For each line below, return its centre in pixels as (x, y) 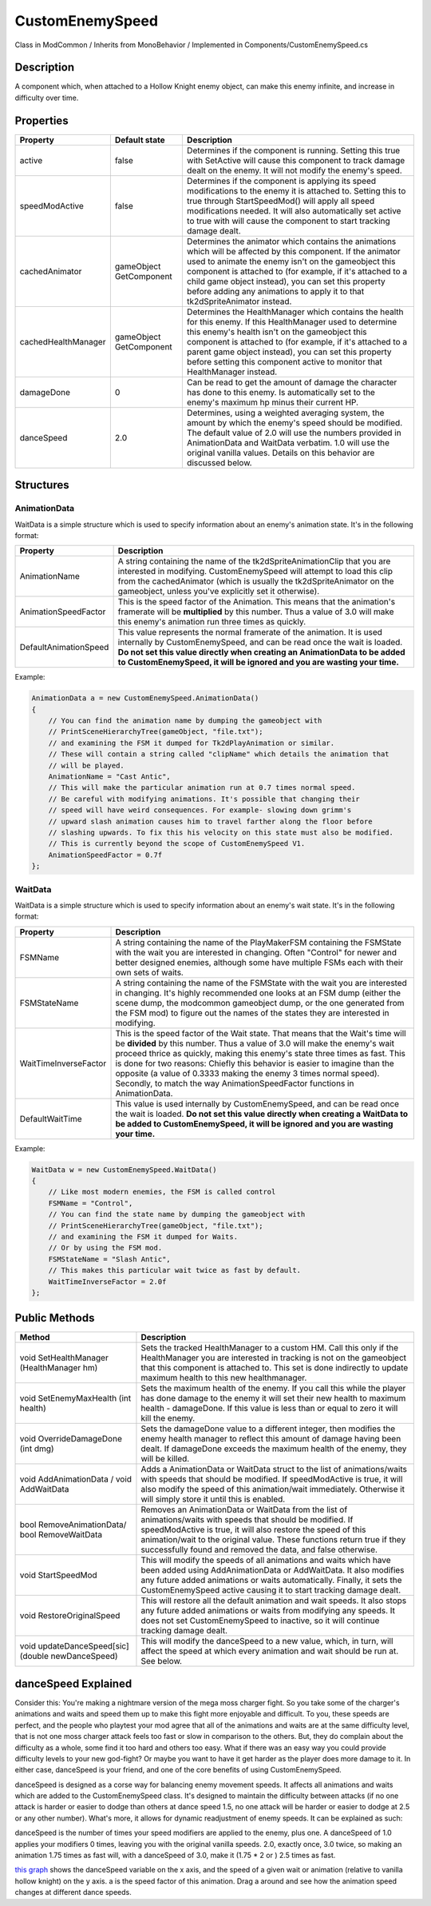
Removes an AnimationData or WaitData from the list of (244, 1509)
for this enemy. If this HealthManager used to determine (292, 321)
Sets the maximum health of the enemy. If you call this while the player (273, 1389)
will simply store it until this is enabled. (213, 1499)
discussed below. (219, 462)
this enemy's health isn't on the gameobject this (277, 332)
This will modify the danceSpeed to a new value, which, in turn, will (267, 1641)
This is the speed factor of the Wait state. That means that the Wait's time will (261, 1033)
